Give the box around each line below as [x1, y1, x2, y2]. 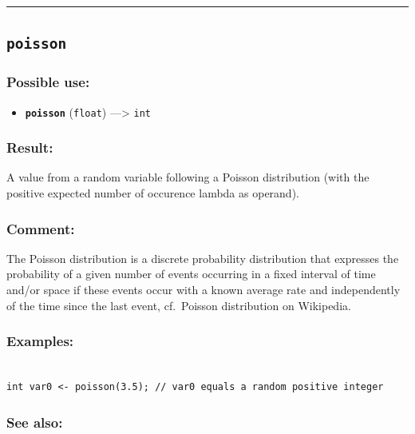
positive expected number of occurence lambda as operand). [6, 185, 299, 201]
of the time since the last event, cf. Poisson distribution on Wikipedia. [6, 297, 351, 313]
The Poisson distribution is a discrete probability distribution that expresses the [6, 249, 399, 266]
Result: [6, 137, 53, 157]
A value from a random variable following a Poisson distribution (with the [6, 169, 370, 185]
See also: [6, 412, 63, 432]
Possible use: [6, 72, 90, 92]
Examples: [6, 331, 74, 351]
